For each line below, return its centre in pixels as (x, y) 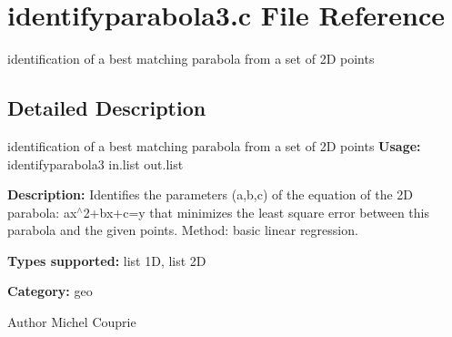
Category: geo (50, 291)
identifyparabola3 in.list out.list (95, 163)
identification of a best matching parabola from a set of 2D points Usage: (214, 145)
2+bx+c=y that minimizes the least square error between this (256, 212)
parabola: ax (42, 212)
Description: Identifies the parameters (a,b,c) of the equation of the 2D (211, 194)
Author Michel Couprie (72, 322)
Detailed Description (107, 108)
